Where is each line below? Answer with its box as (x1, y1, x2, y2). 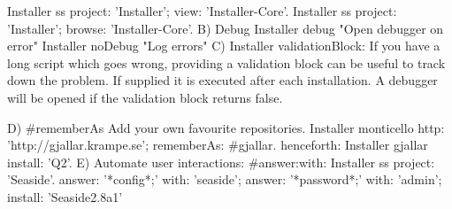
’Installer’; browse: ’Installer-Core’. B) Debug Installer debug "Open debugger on (7, 19, 444, 37)
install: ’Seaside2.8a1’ (7, 187, 123, 205)
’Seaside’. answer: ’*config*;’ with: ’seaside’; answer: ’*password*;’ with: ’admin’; (7, 170, 442, 189)
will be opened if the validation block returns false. (7, 88, 283, 106)
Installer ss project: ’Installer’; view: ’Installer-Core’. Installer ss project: (7, 2, 397, 19)
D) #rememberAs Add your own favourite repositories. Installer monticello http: (7, 118, 445, 136)
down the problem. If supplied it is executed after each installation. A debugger (7, 71, 438, 89)
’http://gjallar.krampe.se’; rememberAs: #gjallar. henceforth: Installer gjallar (7, 135, 428, 154)
